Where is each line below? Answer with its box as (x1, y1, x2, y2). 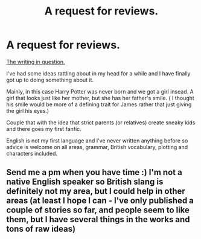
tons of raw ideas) (6, 224, 76, 234)
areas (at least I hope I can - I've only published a (6, 196, 194, 206)
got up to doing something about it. (6, 76, 94, 83)
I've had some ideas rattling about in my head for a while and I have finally (6, 69, 191, 77)
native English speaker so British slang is (6, 177, 164, 187)
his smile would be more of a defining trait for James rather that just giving (6, 101, 192, 108)
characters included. (6, 150, 58, 157)
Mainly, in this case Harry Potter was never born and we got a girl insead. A (6, 88, 194, 95)
